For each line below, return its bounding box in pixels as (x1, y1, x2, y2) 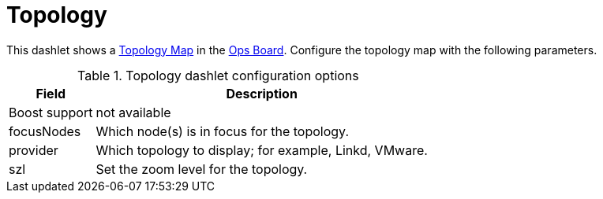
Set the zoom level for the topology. (96, 160, 308, 177)
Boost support (9, 104, 93, 120)
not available (96, 104, 171, 120)
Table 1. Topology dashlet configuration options (77, 67, 359, 83)
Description (226, 85, 298, 101)
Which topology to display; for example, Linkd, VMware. (96, 142, 428, 158)
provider (9, 142, 58, 158)
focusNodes (9, 123, 81, 139)
